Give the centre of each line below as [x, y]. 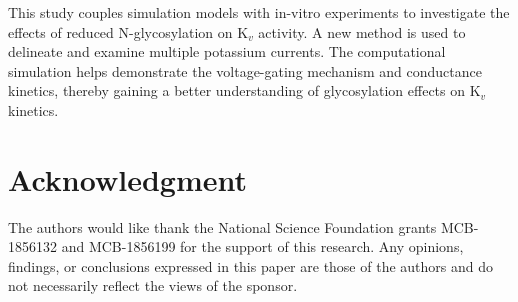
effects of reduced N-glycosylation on [120, 31]
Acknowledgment [127, 178]
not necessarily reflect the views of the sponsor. [153, 285]
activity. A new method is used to [362, 31]
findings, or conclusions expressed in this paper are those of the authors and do [250, 265]
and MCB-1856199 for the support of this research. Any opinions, [262, 246]
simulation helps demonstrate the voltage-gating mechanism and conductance [245, 70]
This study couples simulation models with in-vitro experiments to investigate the [259, 12]
